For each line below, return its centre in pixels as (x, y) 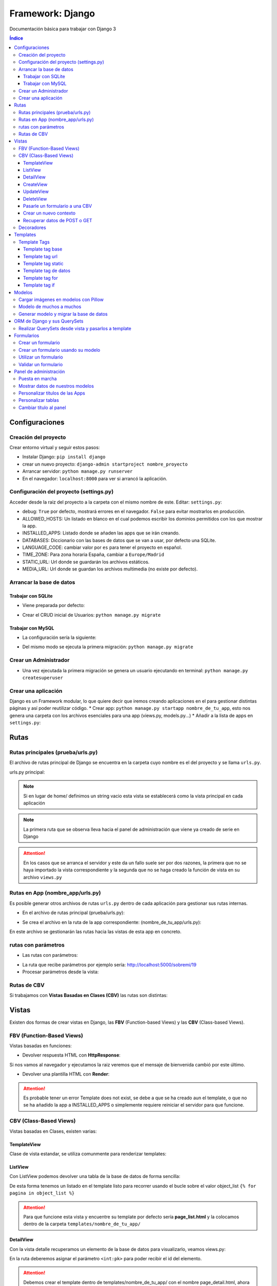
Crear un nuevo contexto (50, 213)
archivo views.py (43, 877)
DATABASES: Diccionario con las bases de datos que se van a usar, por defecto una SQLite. (119, 540)
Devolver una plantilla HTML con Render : (66, 1074)
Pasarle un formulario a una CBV (58, 206)
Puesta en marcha (38, 379)
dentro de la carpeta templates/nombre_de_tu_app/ (82, 1224)
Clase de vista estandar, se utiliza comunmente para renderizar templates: (88, 1154)
